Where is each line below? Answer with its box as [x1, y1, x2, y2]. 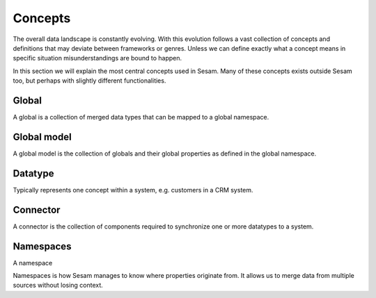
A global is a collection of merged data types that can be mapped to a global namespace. [13, 113, 269, 122]
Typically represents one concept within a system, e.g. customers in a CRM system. [13, 185, 253, 194]
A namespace [13, 258, 53, 267]
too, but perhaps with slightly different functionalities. [13, 76, 166, 85]
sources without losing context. [13, 281, 104, 290]
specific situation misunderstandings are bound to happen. [13, 54, 182, 63]
